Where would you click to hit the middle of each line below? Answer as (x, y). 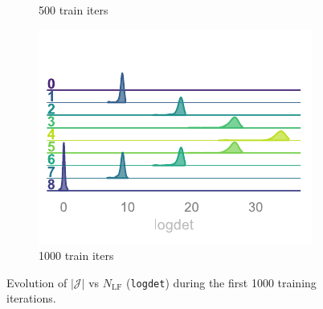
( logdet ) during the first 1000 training (221, 282)
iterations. (31, 298)
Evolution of (37, 282)
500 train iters (74, 10)
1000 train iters (76, 255)
